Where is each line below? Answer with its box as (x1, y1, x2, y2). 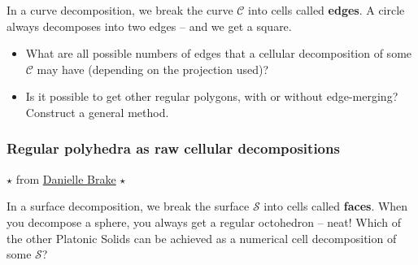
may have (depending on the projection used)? (37, 60, 269, 77)
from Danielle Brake (15, 170, 116, 187)
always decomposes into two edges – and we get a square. (7, 17, 292, 34)
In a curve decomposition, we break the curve (7, 2, 233, 18)
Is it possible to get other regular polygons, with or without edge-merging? (25, 88, 398, 105)
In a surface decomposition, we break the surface (7, 198, 250, 215)
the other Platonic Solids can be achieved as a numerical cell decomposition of (7, 229, 397, 246)
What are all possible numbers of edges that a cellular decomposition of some (25, 45, 412, 62)
